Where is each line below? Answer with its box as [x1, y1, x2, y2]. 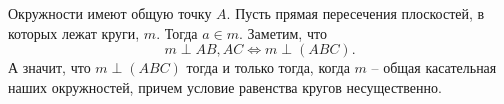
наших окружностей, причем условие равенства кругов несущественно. [8, 76, 442, 97]
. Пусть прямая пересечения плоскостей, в [226, 3, 485, 23]
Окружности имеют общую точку [8, 3, 212, 23]
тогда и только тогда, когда [186, 57, 350, 78]
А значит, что [8, 57, 91, 78]
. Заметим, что [239, 22, 327, 43]
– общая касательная [371, 57, 497, 78]
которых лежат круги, [8, 22, 140, 43]
